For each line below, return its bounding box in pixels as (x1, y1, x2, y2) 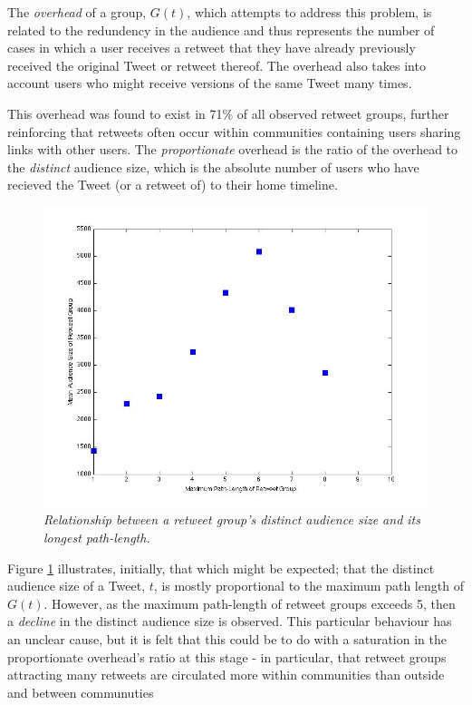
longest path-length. (43, 527, 150, 546)
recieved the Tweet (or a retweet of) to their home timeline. (7, 175, 338, 194)
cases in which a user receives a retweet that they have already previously (7, 38, 416, 57)
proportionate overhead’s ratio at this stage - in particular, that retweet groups (7, 647, 447, 666)
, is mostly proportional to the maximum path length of (153, 576, 464, 595)
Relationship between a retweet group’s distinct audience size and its (43, 510, 420, 529)
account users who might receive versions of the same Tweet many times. (7, 73, 412, 93)
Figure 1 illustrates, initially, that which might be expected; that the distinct (7, 558, 435, 577)
